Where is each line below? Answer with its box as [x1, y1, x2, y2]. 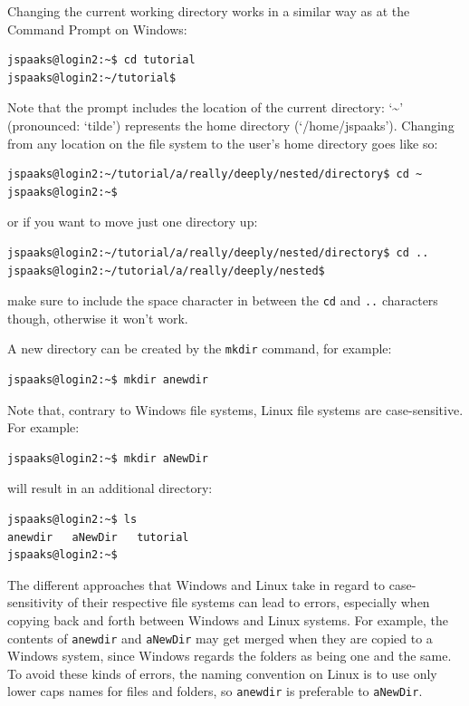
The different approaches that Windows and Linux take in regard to [7, 575, 386, 594]
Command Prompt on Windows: [7, 19, 187, 38]
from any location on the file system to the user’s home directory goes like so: [7, 133, 438, 152]
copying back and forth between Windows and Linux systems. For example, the [7, 610, 448, 629]
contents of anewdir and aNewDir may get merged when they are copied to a [7, 628, 433, 647]
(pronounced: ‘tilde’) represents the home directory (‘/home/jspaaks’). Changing [7, 115, 455, 134]
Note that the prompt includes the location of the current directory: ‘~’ [7, 98, 404, 117]
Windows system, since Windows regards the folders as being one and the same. [7, 646, 452, 665]
